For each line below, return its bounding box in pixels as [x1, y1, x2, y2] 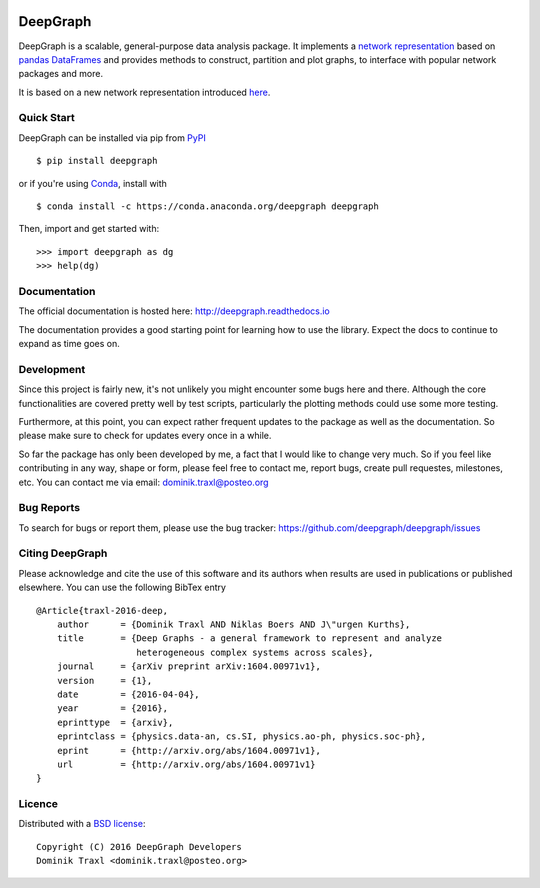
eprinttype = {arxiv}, [56, 716, 174, 728]
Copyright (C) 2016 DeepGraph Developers [36, 841, 242, 852]
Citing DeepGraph [18, 546, 108, 560]
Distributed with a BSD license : [18, 818, 146, 830]
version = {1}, [56, 675, 153, 686]
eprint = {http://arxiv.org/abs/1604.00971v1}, [56, 745, 322, 756]
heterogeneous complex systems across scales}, [136, 646, 374, 658]
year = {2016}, [56, 703, 169, 714]
